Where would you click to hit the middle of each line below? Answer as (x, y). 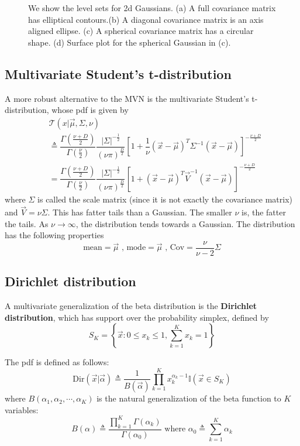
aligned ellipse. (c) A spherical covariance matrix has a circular (141, 31)
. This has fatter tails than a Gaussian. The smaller (140, 212)
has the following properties (54, 235)
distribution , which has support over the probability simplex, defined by (137, 317)
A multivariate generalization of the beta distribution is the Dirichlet (131, 306)
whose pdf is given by (90, 110)
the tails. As (27, 223)
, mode (134, 248)
